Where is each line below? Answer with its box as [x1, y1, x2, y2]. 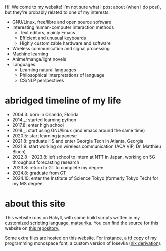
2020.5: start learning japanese [12, 132, 77, 139]
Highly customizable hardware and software [19, 40, 111, 46]
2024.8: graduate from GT [12, 170, 66, 176]
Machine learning [12, 51, 48, 57]
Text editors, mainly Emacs [19, 30, 76, 35]
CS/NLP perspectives [19, 77, 64, 83]
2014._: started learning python [12, 117, 76, 123]
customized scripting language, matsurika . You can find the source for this [5, 220, 159, 226]
